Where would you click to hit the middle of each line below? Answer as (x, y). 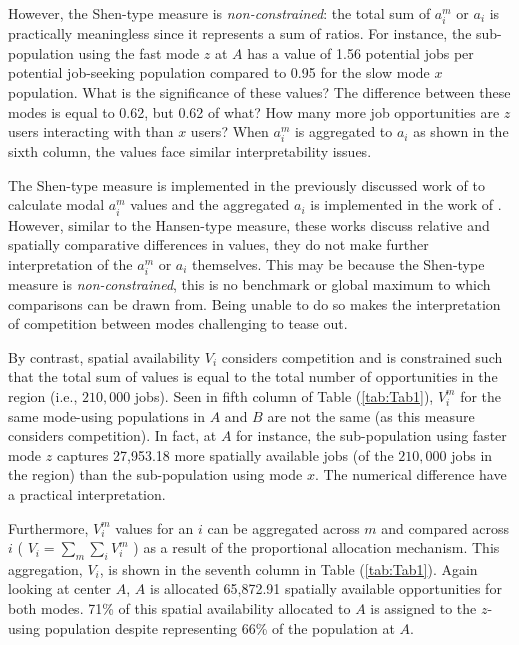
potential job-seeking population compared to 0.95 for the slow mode (219, 72)
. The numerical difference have (410, 474)
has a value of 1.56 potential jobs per (360, 52)
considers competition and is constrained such (362, 356)
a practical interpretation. (87, 493)
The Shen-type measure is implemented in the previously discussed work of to (246, 184)
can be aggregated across (283, 527)
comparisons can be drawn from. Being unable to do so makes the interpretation (254, 303)
